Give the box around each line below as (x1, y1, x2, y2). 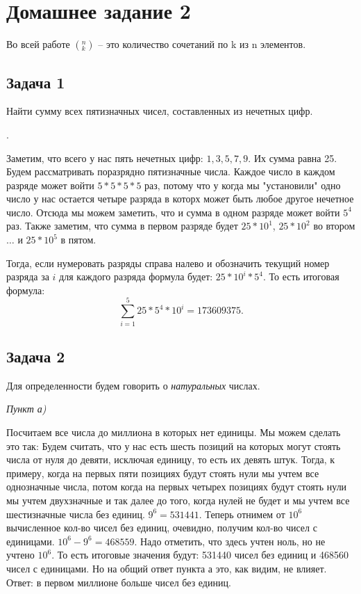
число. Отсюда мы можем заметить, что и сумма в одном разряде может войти (6, 204, 340, 219)
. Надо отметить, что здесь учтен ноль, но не (134, 533, 326, 548)
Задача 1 (6, 71, 65, 93)
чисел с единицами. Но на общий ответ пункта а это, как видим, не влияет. (6, 561, 327, 575)
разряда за (6, 269, 49, 284)
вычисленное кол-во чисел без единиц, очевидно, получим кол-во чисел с (6, 520, 317, 535)
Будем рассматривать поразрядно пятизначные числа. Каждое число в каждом (6, 164, 335, 179)
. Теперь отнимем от (199, 506, 285, 521)
